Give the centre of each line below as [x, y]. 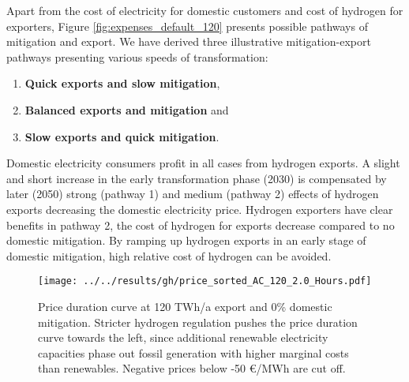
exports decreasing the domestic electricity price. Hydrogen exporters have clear [200, 209]
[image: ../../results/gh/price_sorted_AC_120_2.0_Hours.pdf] [205, 281]
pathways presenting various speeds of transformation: [137, 56]
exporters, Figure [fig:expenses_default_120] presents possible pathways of [187, 26]
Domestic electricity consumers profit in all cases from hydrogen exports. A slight [203, 163]
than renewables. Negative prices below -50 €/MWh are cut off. [192, 368]
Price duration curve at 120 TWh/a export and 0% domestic [185, 306]
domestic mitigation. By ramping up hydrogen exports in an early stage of [186, 240]
